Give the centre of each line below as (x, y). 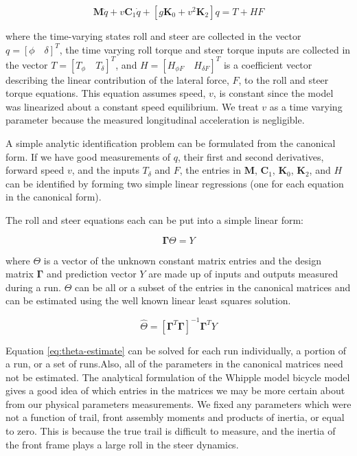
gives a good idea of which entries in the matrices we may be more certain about (175, 390)
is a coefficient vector (268, 64)
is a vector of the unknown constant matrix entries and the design (182, 260)
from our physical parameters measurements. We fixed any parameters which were (178, 403)
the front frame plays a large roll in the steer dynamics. (122, 444)
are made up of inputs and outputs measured (243, 274)
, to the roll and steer (284, 79)
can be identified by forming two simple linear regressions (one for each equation (175, 183)
